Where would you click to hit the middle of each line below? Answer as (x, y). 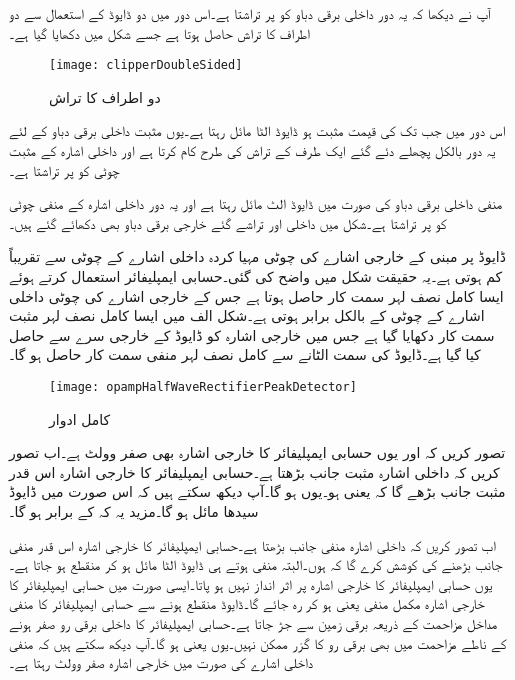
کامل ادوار (80, 418)
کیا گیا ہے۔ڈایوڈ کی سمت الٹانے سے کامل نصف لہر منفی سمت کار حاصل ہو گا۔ (245, 354)
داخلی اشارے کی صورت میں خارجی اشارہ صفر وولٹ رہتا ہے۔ (161, 662)
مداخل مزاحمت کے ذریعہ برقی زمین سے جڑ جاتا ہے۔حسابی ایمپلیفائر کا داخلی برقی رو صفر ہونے (253, 622)
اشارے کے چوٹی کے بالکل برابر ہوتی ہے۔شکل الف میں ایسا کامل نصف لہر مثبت (247, 315)
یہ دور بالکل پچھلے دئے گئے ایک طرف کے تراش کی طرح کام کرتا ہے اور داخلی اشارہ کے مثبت (252, 150)
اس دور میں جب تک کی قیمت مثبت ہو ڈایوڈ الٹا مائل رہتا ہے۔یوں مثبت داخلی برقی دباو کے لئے (257, 130)
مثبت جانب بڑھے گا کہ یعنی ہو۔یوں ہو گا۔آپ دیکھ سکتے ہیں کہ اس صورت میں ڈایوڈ (257, 491)
